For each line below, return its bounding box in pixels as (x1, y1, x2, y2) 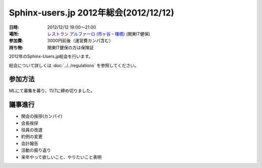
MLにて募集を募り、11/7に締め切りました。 (9, 88, 95, 94)
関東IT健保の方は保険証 (47, 44, 94, 50)
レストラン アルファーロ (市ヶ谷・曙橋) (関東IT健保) (47, 31, 150, 36)
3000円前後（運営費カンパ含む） (47, 38, 114, 44)
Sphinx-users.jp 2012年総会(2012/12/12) (9, 7, 174, 18)
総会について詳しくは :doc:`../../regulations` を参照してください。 (9, 62, 139, 68)
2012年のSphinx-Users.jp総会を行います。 (9, 53, 93, 59)
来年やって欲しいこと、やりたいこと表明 (21, 154, 102, 160)
